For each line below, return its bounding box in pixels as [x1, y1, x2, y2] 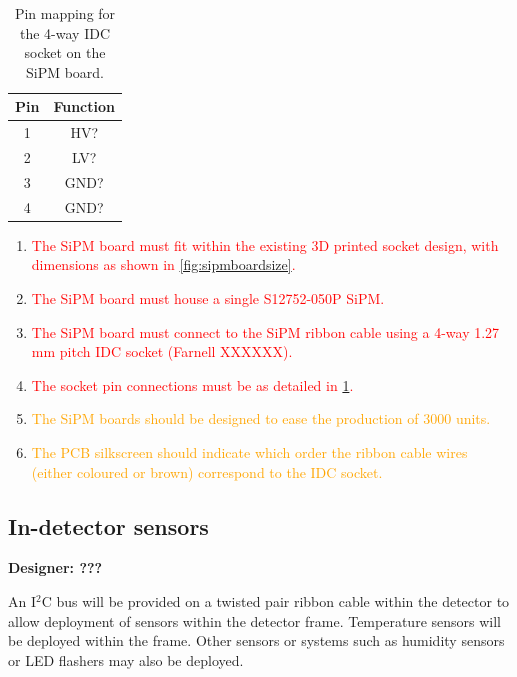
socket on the [24, 42, 106, 63]
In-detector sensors [8, 510, 209, 541]
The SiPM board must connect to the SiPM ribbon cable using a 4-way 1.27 [31, 321, 500, 342]
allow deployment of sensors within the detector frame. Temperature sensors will [8, 610, 501, 631]
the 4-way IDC [19, 22, 110, 43]
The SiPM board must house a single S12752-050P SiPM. [31, 288, 385, 309]
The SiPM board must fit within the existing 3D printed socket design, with [31, 234, 499, 255]
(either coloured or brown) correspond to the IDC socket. [31, 461, 383, 482]
